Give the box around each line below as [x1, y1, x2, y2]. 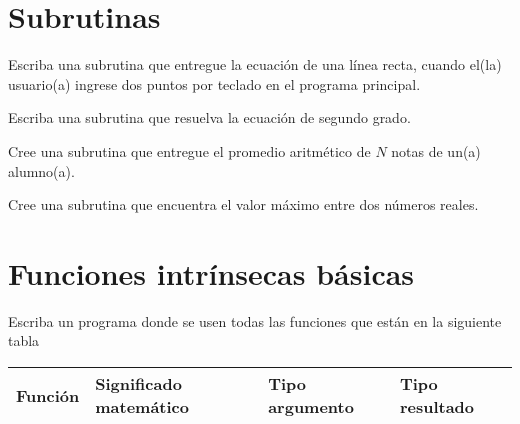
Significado [95, 372, 182, 395]
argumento [268, 395, 354, 418]
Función [16, 383, 80, 407]
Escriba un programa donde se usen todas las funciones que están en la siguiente [8, 310, 502, 331]
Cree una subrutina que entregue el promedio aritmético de [8, 140, 371, 161]
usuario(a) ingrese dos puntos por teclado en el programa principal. [8, 73, 421, 94]
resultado [399, 395, 475, 418]
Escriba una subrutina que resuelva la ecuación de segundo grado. [8, 107, 411, 128]
